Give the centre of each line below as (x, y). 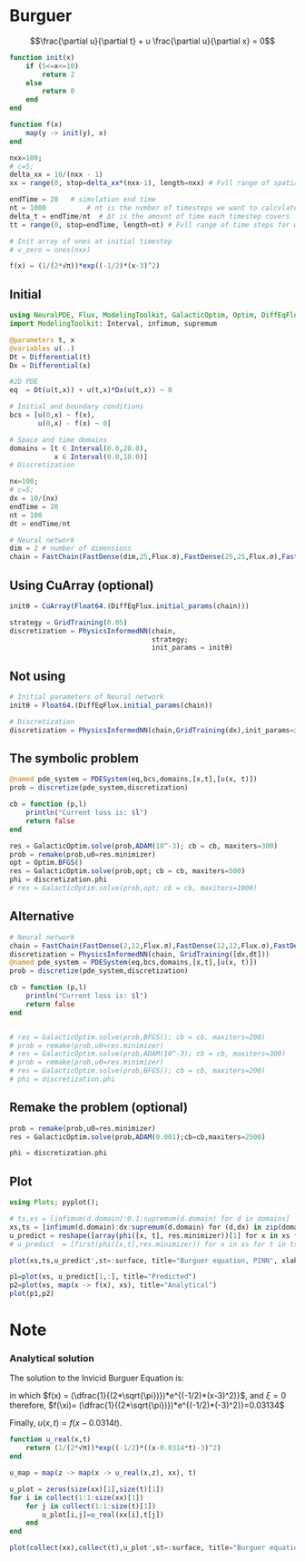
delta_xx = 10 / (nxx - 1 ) (56, 175)
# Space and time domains (58, 440)
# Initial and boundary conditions (77, 407)
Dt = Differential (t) (50, 357)
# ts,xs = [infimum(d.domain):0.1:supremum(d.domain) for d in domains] (150, 1219)
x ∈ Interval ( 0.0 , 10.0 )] (101, 457)
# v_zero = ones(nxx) (50, 250)
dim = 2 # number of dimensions (70, 549)
